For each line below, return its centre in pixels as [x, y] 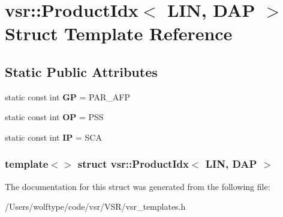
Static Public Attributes [81, 71]
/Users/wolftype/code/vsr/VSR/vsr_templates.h [95, 206]
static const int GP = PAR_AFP [67, 96]
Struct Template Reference [119, 33]
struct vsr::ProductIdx [133, 164]
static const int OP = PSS [54, 117]
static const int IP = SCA [53, 137]
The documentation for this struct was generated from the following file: [138, 186]
